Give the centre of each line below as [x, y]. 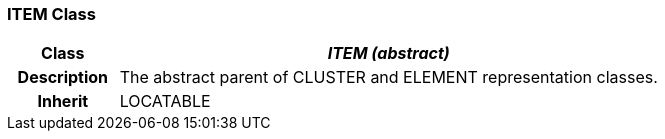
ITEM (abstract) [388, 53]
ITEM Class [51, 14]
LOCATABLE [165, 101]
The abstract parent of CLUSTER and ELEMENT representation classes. [388, 77]
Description [63, 77]
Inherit [63, 101]
